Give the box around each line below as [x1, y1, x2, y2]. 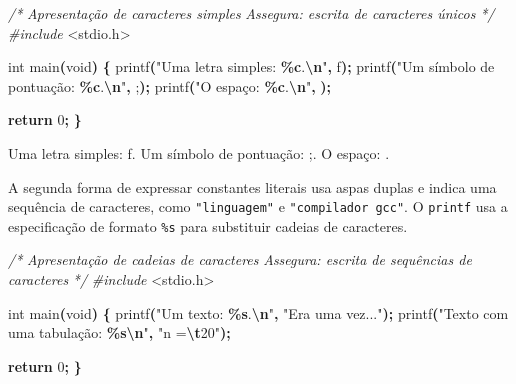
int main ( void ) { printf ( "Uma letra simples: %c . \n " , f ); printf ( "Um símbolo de [8, 56, 495, 77]
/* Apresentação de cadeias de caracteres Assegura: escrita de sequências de [8, 249, 472, 270]
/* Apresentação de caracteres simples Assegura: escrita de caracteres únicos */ [8, 3, 495, 23]
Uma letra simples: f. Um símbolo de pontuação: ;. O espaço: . [8, 142, 390, 163]
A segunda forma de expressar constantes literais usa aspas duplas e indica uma [8, 176, 497, 197]
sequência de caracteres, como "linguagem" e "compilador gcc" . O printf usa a [8, 196, 508, 217]
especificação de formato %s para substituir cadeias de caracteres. [8, 215, 408, 236]
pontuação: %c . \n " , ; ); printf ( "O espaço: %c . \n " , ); [8, 75, 331, 96]
